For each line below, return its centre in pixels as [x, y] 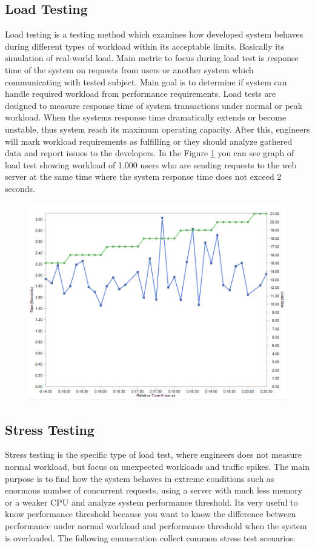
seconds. [20, 188]
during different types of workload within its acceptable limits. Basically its [145, 46]
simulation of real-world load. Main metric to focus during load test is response [152, 58]
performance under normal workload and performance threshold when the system [156, 526]
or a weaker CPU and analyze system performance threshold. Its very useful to [151, 502]
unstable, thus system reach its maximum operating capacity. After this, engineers [157, 129]
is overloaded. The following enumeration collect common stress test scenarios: [150, 537]
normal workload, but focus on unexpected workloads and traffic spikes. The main [157, 467]
